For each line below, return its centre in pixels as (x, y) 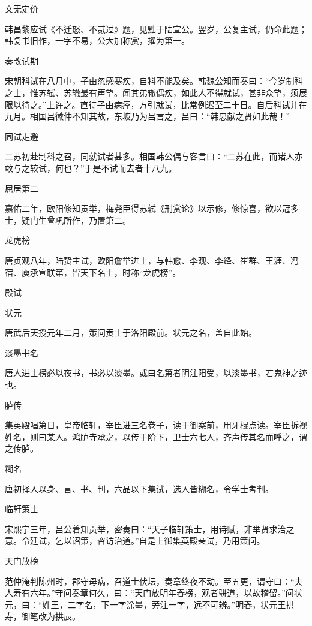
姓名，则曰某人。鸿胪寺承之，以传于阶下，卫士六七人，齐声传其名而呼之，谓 (156, 436)
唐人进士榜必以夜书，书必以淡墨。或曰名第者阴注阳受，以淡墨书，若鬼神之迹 (156, 373)
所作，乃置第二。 (97, 220)
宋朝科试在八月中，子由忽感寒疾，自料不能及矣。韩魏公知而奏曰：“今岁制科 (154, 81)
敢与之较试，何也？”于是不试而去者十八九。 (91, 168)
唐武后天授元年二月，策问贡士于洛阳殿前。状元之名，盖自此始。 (131, 332)
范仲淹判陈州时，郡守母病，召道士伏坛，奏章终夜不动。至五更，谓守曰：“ (150, 581)
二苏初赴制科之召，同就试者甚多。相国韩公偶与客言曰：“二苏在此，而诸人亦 (154, 156)
